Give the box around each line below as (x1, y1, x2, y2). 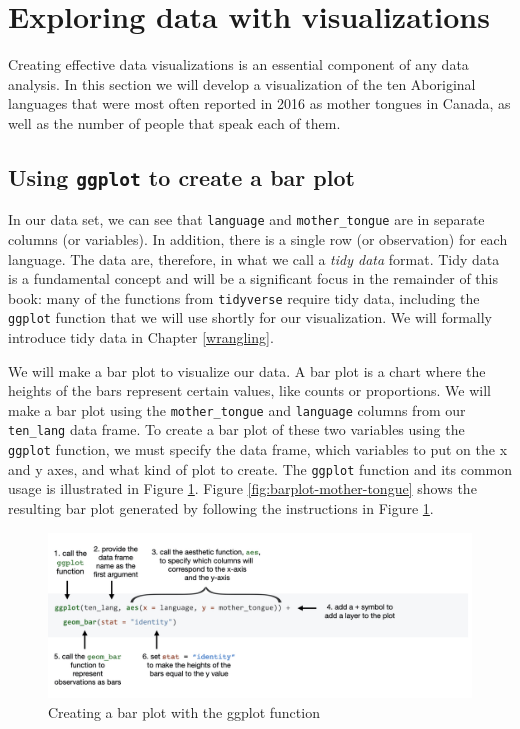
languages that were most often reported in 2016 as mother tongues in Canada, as (8, 93, 511, 114)
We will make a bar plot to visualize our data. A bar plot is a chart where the (8, 360, 486, 381)
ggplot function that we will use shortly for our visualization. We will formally (8, 307, 492, 328)
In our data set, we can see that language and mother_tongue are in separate (8, 209, 485, 230)
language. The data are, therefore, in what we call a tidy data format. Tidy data (8, 248, 500, 269)
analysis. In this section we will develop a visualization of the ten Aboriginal (8, 73, 476, 94)
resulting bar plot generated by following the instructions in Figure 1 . (8, 498, 434, 519)
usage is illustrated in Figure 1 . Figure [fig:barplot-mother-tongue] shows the (8, 478, 477, 499)
